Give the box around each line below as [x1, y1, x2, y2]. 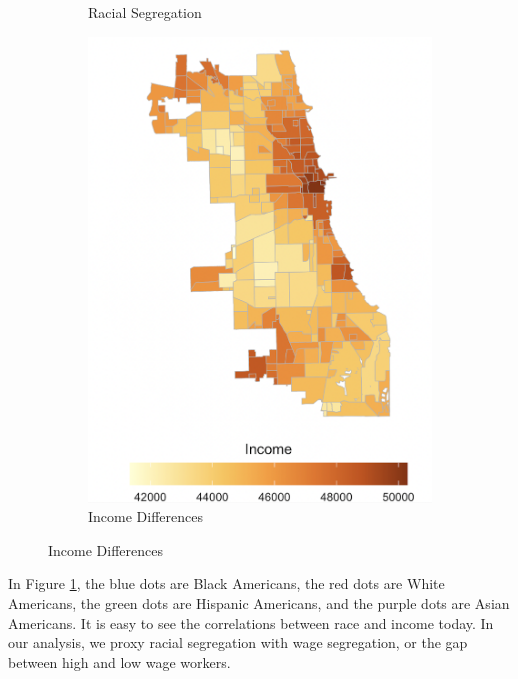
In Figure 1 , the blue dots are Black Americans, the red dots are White [8, 573, 445, 594]
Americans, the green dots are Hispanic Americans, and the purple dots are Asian [8, 593, 510, 614]
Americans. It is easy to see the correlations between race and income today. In [8, 612, 494, 633]
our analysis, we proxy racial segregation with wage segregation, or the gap [8, 632, 468, 653]
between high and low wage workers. [8, 651, 231, 672]
